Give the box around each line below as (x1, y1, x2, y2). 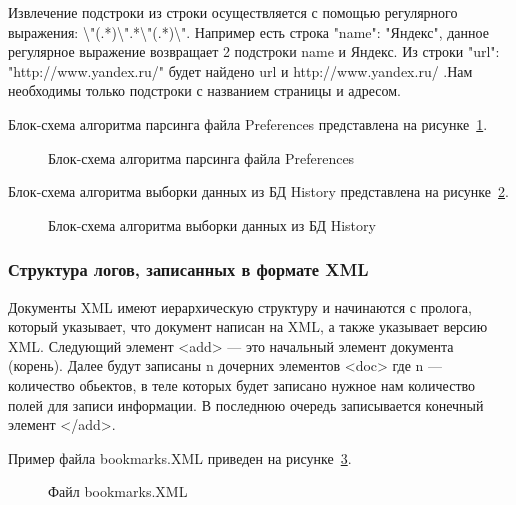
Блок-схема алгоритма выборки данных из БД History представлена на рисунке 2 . (8, 181, 509, 202)
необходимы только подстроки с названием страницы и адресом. (8, 80, 401, 101)
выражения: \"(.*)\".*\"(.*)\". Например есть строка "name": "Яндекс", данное (8, 21, 489, 42)
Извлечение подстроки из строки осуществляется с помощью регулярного (8, 2, 458, 22)
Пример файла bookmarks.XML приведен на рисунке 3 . (8, 447, 352, 468)
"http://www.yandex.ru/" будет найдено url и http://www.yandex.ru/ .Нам (8, 60, 473, 81)
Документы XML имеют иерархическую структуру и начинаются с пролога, (8, 296, 472, 317)
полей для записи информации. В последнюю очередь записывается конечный (8, 394, 484, 415)
